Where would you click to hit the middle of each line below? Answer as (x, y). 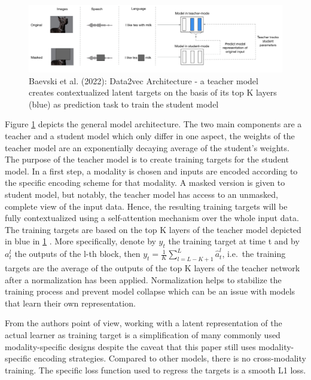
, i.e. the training (254, 254)
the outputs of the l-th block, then (77, 254)
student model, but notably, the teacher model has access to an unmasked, (141, 194)
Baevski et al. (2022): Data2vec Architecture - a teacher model (144, 80)
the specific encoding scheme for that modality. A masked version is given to (145, 183)
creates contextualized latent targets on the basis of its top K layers (153, 92)
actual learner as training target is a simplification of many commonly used (143, 334)
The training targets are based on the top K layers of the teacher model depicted (153, 229)
